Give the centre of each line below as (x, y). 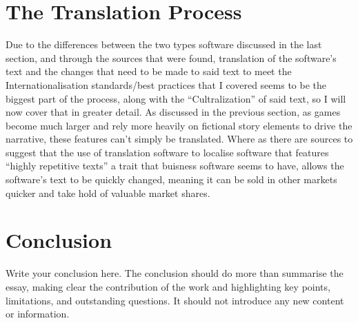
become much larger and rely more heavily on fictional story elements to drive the (179, 125)
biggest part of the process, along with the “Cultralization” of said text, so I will (176, 98)
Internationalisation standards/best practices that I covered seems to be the (166, 84)
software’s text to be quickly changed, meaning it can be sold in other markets (171, 179)
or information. (38, 314)
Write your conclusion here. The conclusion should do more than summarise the (175, 273)
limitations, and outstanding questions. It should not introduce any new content (175, 300)
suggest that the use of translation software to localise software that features (167, 152)
